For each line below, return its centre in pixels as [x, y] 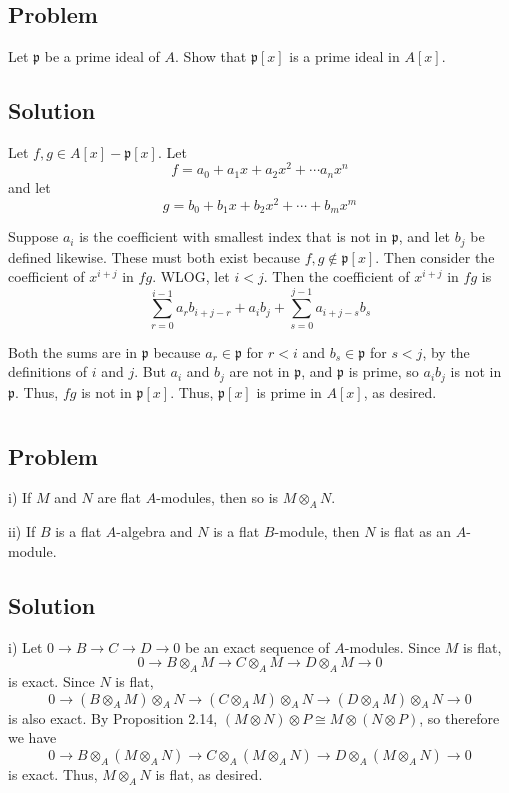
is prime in [289, 391]
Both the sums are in [73, 351]
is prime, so [383, 371]
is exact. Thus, [53, 773]
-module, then [317, 531]
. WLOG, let [191, 276]
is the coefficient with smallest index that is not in [233, 236]
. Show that [211, 56]
